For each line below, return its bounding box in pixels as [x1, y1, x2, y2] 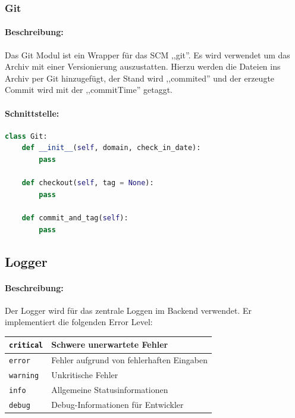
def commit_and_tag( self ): [21, 213, 128, 222]
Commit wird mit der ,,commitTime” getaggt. [5, 83, 172, 96]
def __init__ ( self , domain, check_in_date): [21, 144, 201, 152]
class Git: [5, 132, 48, 141]
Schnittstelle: [5, 107, 59, 119]
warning [9, 372, 39, 380]
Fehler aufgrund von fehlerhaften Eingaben [51, 354, 208, 366]
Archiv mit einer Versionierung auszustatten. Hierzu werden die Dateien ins [5, 60, 281, 73]
